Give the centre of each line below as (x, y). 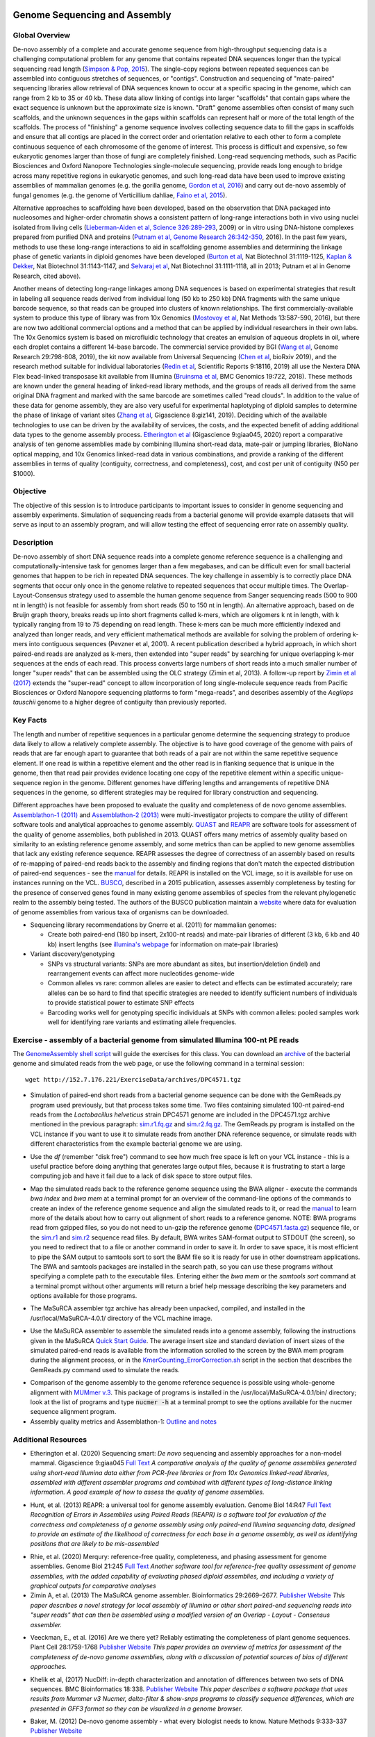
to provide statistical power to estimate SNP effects (121, 1003)
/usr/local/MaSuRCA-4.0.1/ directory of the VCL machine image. (121, 1318)
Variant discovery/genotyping (73, 954)
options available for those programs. (84, 1296)
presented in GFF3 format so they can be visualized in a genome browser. (136, 1709)
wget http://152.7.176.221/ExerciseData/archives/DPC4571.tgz (133, 1079)
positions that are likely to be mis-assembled (95, 1544)
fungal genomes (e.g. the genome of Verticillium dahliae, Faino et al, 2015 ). (120, 195)
